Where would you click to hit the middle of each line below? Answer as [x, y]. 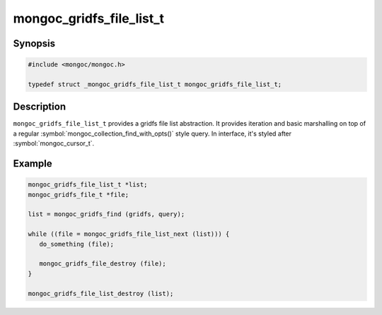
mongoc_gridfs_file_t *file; [79, 195]
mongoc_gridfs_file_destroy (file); [103, 264]
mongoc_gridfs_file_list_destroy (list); [101, 293]
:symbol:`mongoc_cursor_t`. [54, 143]
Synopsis [34, 43]
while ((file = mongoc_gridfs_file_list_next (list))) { [129, 234]
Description [40, 107]
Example [33, 164]
